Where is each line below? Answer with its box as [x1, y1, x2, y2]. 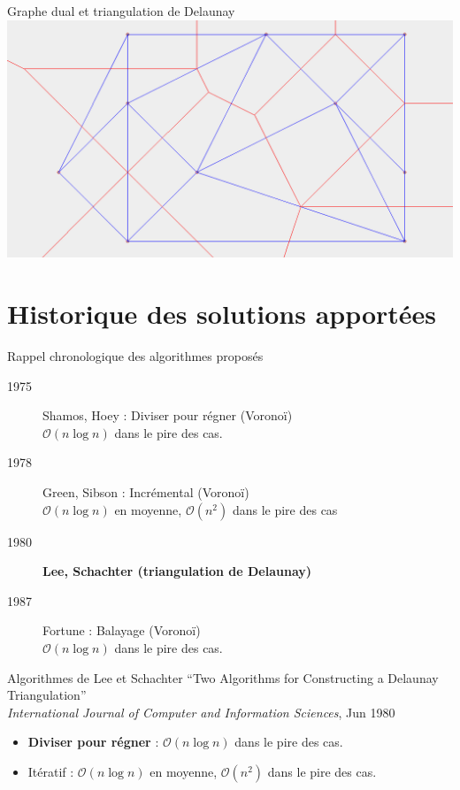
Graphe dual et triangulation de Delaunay [7, 2, 235, 19]
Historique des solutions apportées [7, 295, 437, 332]
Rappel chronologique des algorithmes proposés [7, 347, 264, 365]
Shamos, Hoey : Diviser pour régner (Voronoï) [42, 406, 293, 425]
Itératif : [27, 762, 74, 780]
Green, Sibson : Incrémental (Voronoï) [42, 483, 249, 502]
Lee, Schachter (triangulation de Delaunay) [42, 562, 312, 580]
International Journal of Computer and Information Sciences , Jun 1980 [7, 702, 395, 721]
